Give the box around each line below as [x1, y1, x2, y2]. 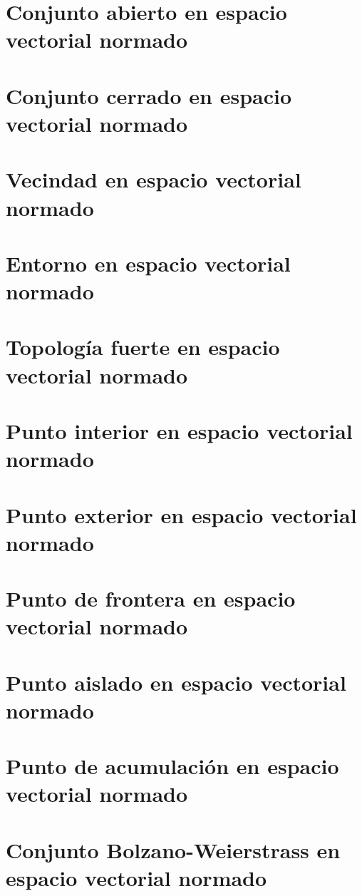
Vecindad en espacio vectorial [6, 165, 301, 194]
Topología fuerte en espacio [6, 332, 280, 361]
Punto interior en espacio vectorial [6, 416, 353, 445]
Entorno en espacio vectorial [6, 248, 291, 277]
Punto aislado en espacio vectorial [6, 667, 346, 696]
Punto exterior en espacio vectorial [6, 500, 357, 529]
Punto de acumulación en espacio [6, 751, 339, 781]
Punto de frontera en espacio [6, 584, 296, 613]
